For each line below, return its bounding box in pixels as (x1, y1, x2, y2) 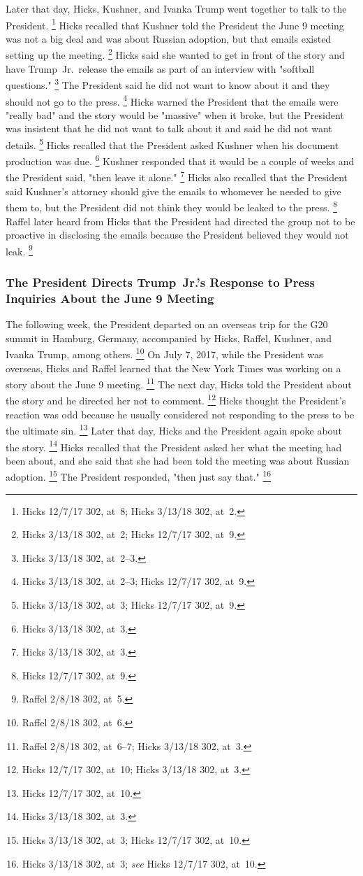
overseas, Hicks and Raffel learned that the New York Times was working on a (6, 360, 341, 375)
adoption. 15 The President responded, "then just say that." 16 (6, 467, 272, 484)
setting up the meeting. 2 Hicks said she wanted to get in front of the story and (6, 45, 345, 62)
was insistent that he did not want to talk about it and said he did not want (6, 121, 332, 136)
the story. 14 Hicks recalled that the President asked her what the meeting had (6, 437, 342, 454)
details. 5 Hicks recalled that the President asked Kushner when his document (6, 135, 339, 152)
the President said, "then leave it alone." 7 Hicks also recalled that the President (6, 168, 348, 185)
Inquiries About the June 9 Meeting (6, 289, 214, 306)
